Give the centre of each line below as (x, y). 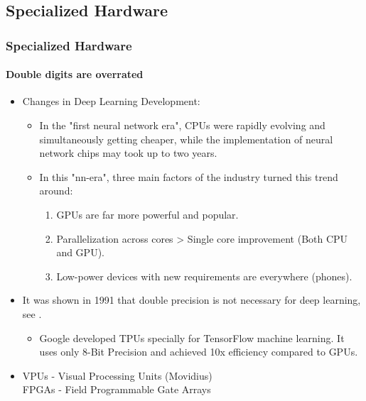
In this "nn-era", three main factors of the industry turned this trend (189, 176)
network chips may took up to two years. (128, 153)
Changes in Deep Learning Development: (111, 101)
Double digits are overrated (75, 74)
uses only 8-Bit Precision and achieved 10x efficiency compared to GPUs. (199, 352)
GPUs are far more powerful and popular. (147, 214)
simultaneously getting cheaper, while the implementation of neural (186, 139)
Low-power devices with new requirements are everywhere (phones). (204, 276)
